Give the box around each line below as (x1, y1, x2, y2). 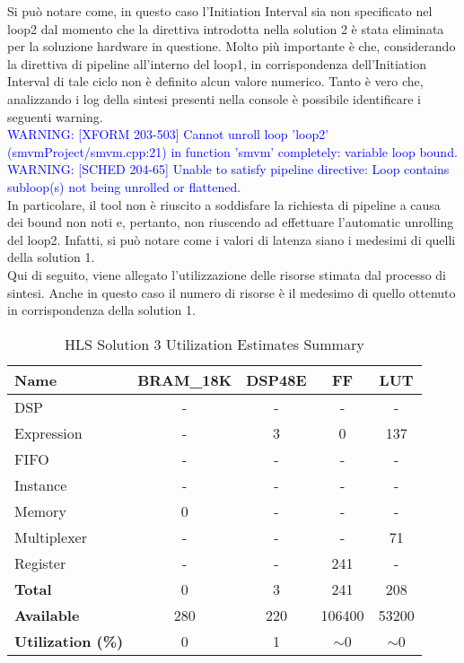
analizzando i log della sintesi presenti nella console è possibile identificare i (7, 89, 421, 108)
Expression (14, 422, 83, 443)
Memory (14, 500, 66, 521)
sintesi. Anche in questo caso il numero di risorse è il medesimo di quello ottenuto (7, 283, 456, 301)
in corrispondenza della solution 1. (7, 301, 196, 319)
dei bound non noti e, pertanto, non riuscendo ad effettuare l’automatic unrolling (7, 213, 454, 231)
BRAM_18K (137, 369, 232, 390)
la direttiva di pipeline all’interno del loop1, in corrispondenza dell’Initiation (7, 54, 426, 73)
